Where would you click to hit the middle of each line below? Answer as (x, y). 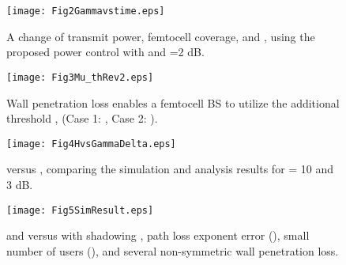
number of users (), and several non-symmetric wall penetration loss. (173, 250)
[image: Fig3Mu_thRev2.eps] (80, 77)
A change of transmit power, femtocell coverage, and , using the (161, 36)
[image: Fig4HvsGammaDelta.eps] (91, 144)
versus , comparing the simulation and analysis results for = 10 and (170, 169)
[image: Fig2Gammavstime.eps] (86, 11)
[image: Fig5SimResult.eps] (80, 210)
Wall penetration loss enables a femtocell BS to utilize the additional (173, 102)
